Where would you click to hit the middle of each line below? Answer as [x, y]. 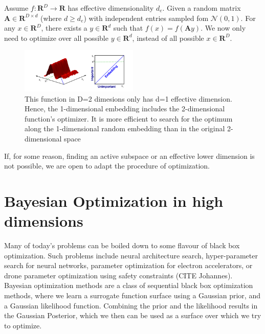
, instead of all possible [168, 38]
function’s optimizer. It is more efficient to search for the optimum [129, 118]
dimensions [44, 221]
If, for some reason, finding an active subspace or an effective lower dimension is [129, 156]
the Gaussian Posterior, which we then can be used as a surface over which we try [133, 315]
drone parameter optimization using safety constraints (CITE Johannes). [118, 275]
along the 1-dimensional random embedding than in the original [125, 128]
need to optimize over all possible [56, 38]
